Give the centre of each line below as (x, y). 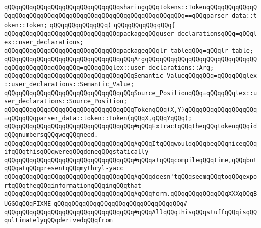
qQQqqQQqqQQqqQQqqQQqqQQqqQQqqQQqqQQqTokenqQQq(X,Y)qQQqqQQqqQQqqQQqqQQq (131, 109)
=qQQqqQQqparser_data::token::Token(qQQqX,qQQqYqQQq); (98, 118)
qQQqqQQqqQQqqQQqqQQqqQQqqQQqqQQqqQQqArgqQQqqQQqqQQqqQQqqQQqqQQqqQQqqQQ (131, 59)
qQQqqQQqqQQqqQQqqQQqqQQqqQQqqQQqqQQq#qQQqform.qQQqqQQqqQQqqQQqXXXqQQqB (131, 194)
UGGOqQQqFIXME (28, 204)
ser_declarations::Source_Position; (66, 101)
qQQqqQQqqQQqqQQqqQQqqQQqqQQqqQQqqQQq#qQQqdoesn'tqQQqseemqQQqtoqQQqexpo (131, 177)
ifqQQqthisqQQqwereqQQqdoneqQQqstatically (76, 152)
